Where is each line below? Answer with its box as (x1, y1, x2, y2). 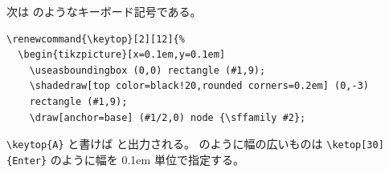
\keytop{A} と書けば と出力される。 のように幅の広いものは (6, 135, 323, 152)
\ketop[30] (326, 139, 384, 151)
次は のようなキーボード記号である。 (6, 3, 202, 19)
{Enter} (6, 155, 47, 167)
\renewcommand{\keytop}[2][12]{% (6, 33, 185, 45)
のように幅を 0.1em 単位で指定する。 (50, 151, 244, 167)
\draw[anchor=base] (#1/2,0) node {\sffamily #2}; (29, 111, 306, 123)
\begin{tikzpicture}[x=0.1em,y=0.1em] (18, 49, 226, 61)
